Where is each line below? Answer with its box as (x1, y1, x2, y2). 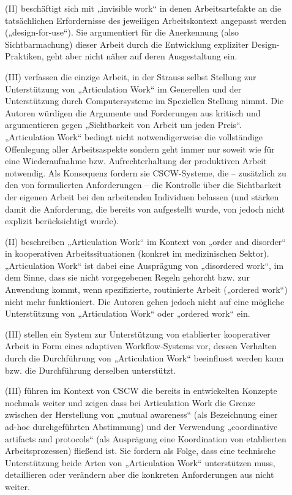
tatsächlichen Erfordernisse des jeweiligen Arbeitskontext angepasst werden (5, 13, 286, 26)
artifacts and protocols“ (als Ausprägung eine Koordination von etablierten (5, 432, 286, 445)
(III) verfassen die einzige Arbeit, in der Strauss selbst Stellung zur (5, 70, 256, 83)
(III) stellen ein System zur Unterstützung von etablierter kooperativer (5, 327, 271, 340)
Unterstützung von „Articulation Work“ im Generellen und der (5, 82, 242, 95)
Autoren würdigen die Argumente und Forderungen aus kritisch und (5, 106, 261, 119)
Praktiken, (5, 50, 44, 62)
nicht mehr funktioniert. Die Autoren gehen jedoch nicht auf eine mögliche (5, 295, 285, 308)
